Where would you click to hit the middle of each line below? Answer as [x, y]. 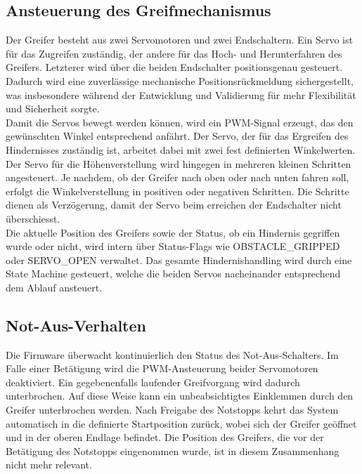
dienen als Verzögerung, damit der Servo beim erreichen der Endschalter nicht [174, 205]
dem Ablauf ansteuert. [54, 287]
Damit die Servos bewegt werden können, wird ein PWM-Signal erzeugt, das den [180, 122]
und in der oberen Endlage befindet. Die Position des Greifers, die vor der [165, 437]
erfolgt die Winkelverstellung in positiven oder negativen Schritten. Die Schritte [177, 191]
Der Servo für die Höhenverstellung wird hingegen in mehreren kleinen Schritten [179, 163]
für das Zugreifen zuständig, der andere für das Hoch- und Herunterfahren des [174, 53]
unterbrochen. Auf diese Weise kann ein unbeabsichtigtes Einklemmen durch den [180, 396]
